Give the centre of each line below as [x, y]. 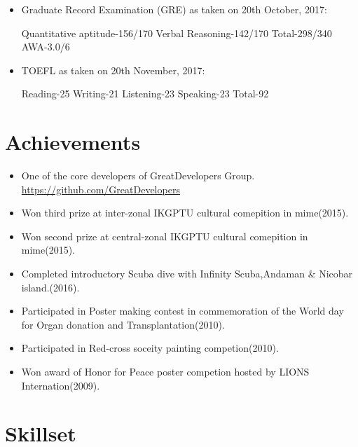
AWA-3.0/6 [46, 47]
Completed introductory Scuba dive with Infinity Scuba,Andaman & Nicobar [187, 274]
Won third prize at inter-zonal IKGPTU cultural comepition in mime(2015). [185, 213]
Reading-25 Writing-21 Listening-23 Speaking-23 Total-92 [145, 94]
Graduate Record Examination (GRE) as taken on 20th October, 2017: [174, 9]
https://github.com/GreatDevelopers [101, 189]
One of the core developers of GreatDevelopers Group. [138, 176]
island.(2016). [50, 287]
